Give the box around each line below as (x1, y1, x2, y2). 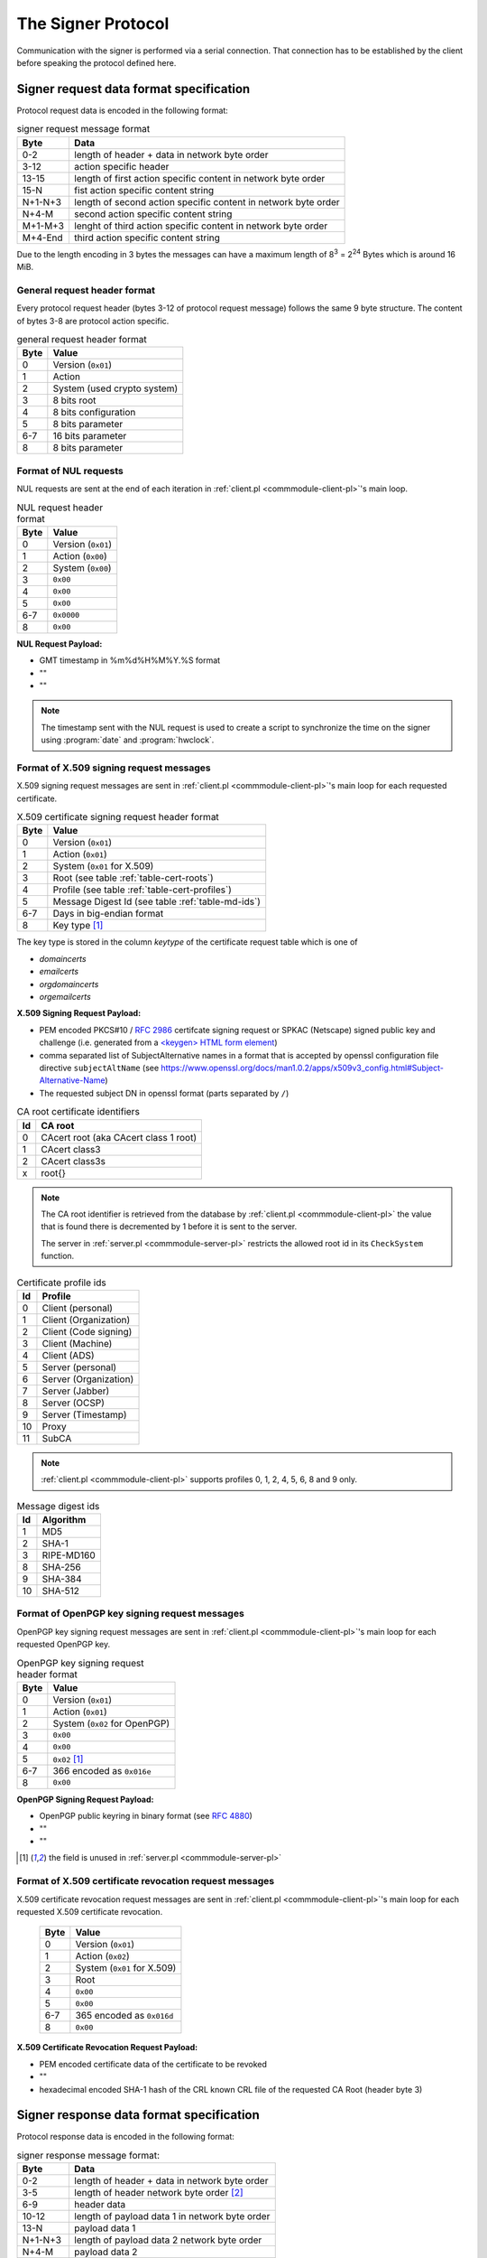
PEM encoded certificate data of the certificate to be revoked (39, 2058, 268, 2069)
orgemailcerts (39, 992, 92, 1003)
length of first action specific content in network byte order (73, 172, 326, 184)
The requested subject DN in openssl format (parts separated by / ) (39, 1087, 289, 1098)
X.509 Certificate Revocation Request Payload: (16, 2042, 198, 2053)
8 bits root (52, 394, 96, 406)
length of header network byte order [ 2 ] (73, 2187, 243, 2199)
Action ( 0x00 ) (52, 549, 107, 562)
